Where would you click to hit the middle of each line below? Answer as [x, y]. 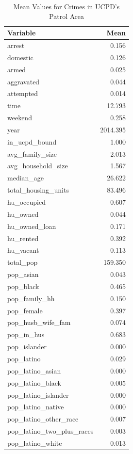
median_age [26, 178]
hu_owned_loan [32, 226]
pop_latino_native [36, 407]
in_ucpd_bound [32, 141]
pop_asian [23, 274]
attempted [23, 93]
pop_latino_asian [34, 370]
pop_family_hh [31, 298]
